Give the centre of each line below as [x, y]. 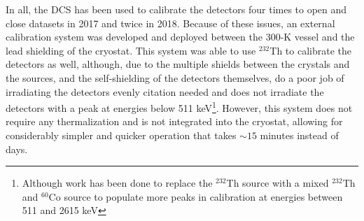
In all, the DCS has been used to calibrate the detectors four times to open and [176, 9]
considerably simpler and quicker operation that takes [121, 135]
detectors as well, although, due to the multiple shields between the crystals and [178, 64]
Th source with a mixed [278, 183]
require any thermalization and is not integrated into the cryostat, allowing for [174, 121]
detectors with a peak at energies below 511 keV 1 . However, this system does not [179, 107]
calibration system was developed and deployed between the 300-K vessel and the [180, 37]
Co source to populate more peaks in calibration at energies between [196, 196]
